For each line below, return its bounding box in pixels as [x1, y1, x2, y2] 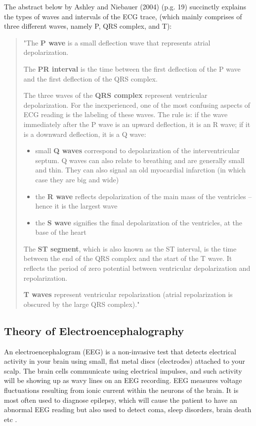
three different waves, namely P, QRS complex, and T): [4, 21, 172, 31]
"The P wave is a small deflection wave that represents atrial [23, 37, 211, 47]
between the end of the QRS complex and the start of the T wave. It [23, 253, 232, 263]
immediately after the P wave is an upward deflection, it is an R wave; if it [23, 119, 251, 129]
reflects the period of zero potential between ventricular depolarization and [23, 263, 251, 273]
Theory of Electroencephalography [4, 323, 184, 338]
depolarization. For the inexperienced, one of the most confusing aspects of [23, 99, 251, 110]
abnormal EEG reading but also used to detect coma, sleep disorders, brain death [4, 404, 252, 415]
